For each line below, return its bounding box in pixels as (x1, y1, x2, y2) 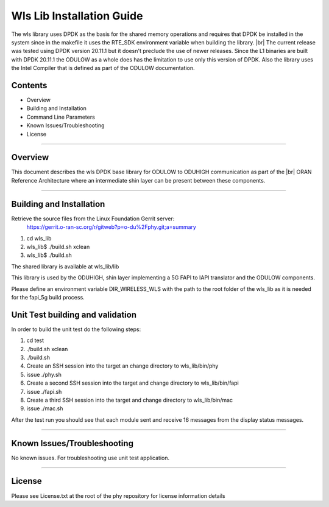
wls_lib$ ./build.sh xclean (26, 243, 90, 250)
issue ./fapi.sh (26, 388, 62, 395)
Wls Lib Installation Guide (11, 9, 143, 23)
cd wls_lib (26, 234, 52, 242)
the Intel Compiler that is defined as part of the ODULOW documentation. (11, 65, 195, 72)
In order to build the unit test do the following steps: (11, 326, 141, 333)
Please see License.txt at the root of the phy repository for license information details (11, 492, 225, 499)
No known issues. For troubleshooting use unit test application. (11, 454, 170, 461)
